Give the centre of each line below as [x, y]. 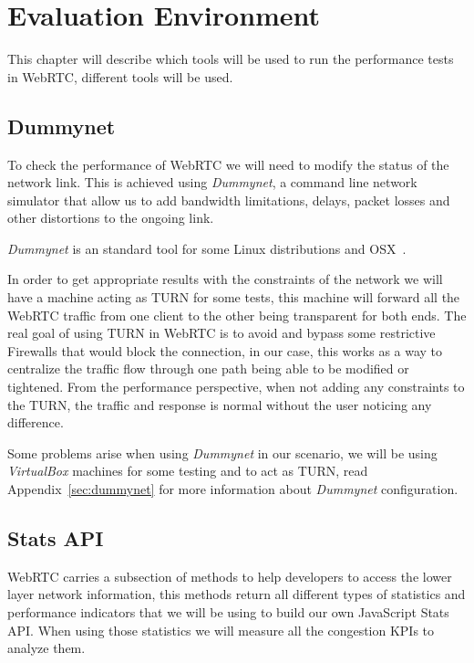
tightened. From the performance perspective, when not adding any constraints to [236, 387]
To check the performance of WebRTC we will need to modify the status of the [228, 164]
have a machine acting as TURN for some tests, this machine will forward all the [234, 297]
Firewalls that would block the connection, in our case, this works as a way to [225, 350]
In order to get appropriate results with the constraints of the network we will [225, 279]
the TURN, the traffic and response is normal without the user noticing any [220, 404]
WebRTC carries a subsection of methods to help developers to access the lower [230, 576]
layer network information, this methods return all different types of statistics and [237, 594]
